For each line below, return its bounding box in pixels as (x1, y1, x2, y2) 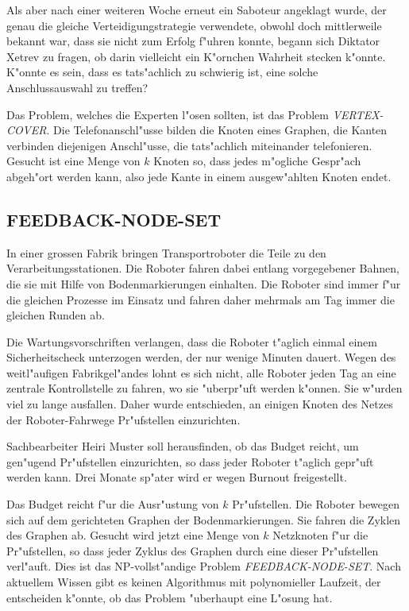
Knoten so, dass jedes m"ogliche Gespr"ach (153, 153, 361, 169)
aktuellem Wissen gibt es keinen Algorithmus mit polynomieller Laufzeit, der (6, 574, 381, 590)
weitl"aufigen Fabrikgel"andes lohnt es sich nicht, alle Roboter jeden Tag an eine (6, 364, 396, 381)
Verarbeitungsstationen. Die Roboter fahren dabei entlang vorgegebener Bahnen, (6, 260, 399, 276)
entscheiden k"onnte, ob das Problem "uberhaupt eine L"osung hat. (6, 589, 333, 605)
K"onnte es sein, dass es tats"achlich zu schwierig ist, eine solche (6, 64, 318, 80)
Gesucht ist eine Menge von (6, 153, 141, 169)
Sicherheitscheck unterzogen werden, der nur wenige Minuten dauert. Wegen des (6, 349, 396, 365)
